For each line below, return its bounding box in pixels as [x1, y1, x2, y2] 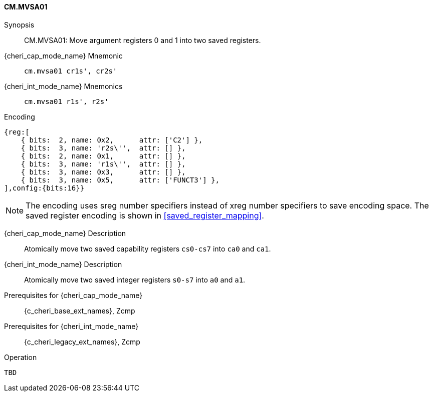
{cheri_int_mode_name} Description [4, 259, 122, 268]
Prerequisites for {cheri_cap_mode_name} [4, 290, 143, 299]
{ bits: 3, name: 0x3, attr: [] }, [21, 167, 186, 176]
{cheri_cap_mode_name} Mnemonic [4, 51, 123, 60]
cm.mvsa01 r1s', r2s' [24, 97, 109, 105]
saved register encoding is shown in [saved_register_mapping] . [26, 210, 264, 220]
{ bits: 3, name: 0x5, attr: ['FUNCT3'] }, [21, 175, 220, 184]
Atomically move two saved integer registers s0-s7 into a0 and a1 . [24, 275, 246, 284]
